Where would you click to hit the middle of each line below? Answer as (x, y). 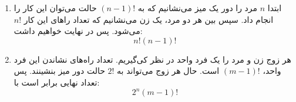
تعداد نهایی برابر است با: (57, 82)
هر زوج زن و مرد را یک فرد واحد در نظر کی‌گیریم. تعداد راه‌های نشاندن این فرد (152, 59)
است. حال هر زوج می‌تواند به (168, 71)
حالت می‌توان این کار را (55, 8)
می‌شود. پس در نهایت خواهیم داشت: (78, 31)
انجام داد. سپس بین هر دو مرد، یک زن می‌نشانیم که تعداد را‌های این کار (149, 19)
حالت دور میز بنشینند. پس (59, 71)
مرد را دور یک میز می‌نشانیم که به (198, 8)
